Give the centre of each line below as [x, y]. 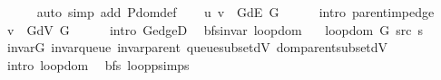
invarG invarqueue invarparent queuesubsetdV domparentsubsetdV [197, 47]
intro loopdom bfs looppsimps [98, 64]
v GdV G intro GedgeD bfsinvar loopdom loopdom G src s [215, 29]
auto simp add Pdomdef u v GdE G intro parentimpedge [235, 12]
